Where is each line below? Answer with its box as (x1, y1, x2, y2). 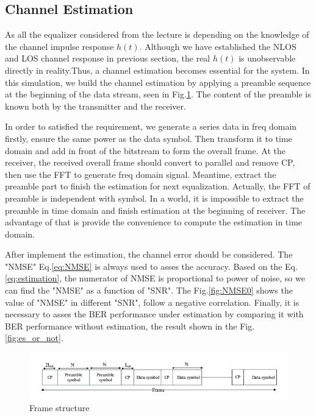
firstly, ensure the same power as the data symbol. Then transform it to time (5, 132, 292, 144)
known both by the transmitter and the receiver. (5, 99, 186, 112)
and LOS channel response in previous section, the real (5, 52, 210, 65)
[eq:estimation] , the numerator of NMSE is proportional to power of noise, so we (5, 272, 305, 284)
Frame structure (29, 401, 90, 414)
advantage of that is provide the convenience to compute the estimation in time (5, 216, 303, 228)
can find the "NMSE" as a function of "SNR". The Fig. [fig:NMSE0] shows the (5, 284, 293, 297)
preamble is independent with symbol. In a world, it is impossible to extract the (5, 191, 304, 204)
